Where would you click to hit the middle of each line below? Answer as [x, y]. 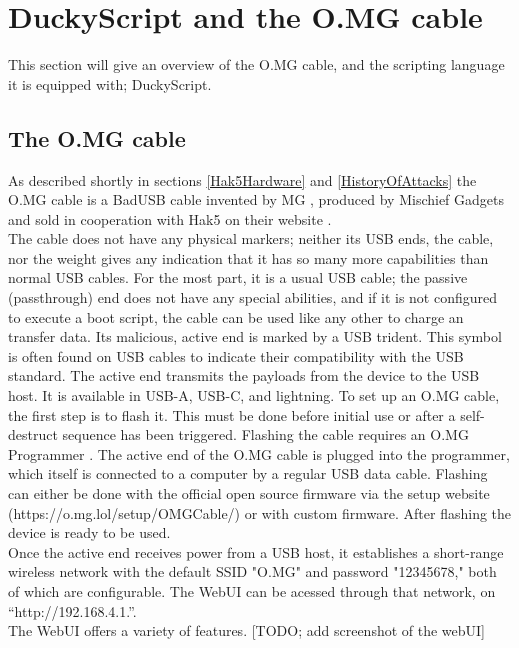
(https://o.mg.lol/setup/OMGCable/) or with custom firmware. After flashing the [260, 512]
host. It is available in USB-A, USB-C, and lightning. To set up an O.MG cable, [254, 395]
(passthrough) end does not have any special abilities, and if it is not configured [253, 297]
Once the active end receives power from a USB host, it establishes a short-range [256, 551]
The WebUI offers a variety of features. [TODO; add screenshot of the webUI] [247, 630]
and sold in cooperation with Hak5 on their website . [170, 218]
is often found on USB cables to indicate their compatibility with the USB [236, 355]
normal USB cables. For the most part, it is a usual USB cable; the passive [238, 277]
